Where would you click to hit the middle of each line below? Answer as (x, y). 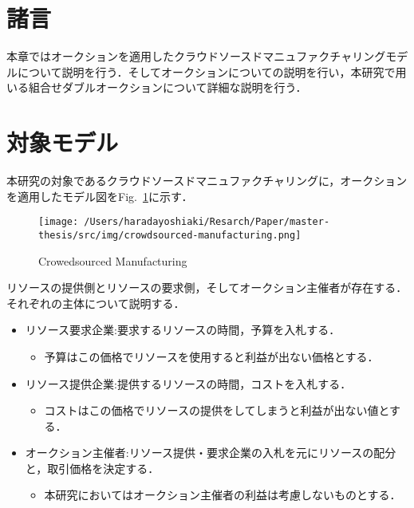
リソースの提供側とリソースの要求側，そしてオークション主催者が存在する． (207, 287)
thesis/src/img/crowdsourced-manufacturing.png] (170, 235)
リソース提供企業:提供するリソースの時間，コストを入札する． (188, 383)
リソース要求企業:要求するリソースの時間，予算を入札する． (183, 330)
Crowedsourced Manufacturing (113, 260)
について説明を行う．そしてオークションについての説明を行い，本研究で (206, 71)
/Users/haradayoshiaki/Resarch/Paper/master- (207, 222)
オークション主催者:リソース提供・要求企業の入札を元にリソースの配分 (211, 453)
